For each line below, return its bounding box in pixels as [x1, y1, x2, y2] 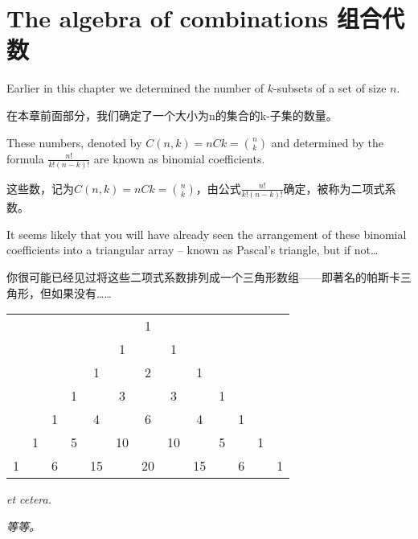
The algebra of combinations [6, 2, 329, 35]
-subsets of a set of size [273, 80, 387, 97]
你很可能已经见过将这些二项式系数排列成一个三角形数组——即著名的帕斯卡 [6, 268, 400, 285]
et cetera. [6, 491, 51, 508]
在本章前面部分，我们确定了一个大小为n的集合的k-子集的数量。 [6, 106, 338, 123]
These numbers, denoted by [6, 134, 142, 150]
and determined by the [271, 134, 383, 150]
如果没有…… [51, 284, 112, 301]
